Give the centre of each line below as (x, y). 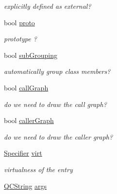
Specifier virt (23, 153)
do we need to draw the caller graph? (58, 136)
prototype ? (20, 39)
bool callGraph (26, 87)
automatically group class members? (57, 71)
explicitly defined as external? (48, 6)
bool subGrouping (31, 55)
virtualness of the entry (38, 169)
